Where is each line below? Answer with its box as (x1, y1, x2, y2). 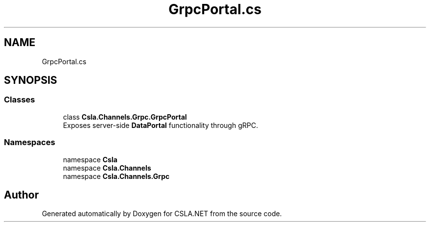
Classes (4, 95, 35, 105)
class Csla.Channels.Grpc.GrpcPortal (63, 112, 187, 121)
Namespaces (4, 137, 55, 148)
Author (4, 188, 39, 201)
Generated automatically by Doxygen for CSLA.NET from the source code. (42, 209, 282, 218)
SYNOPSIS (4, 74, 57, 87)
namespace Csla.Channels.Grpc (63, 172, 170, 180)
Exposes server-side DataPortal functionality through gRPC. (63, 121, 258, 129)
